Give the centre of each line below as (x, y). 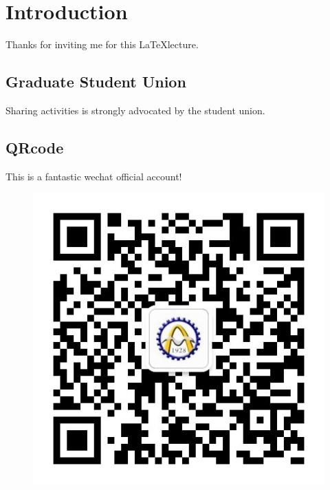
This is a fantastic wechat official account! (94, 176)
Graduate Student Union (96, 82)
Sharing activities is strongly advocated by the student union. (135, 110)
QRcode (35, 147)
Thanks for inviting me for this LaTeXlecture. (102, 44)
